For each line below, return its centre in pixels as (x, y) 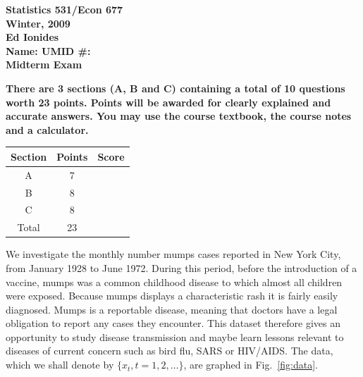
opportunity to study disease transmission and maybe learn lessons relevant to (175, 336)
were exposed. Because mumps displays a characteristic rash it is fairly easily (172, 296)
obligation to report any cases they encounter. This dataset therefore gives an (173, 323)
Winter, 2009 (38, 23)
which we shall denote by (60, 365)
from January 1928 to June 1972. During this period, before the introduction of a (181, 267)
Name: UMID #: (48, 50)
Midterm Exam (44, 64)
